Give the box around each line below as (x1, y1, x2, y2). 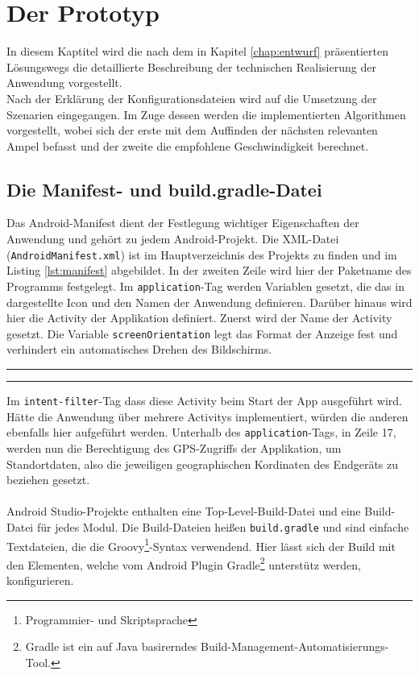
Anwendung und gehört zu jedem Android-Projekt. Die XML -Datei (6, 230, 339, 247)
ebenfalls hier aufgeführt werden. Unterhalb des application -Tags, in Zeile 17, (6, 424, 396, 441)
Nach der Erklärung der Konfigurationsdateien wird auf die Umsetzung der (6, 89, 377, 106)
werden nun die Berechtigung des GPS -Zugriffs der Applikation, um (6, 439, 342, 456)
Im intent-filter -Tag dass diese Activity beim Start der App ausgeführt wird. (6, 392, 402, 409)
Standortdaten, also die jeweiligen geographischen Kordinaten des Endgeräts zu (6, 455, 399, 472)
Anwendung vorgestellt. (6, 74, 122, 91)
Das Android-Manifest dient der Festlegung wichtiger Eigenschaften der (6, 214, 359, 231)
